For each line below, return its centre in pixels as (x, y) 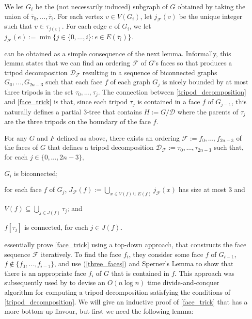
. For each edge (84, 26)
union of (17, 16)
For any (16, 137)
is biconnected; (36, 173)
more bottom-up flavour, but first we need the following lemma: (99, 311)
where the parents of (208, 111)
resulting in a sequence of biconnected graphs (150, 72)
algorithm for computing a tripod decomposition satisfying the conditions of (117, 292)
